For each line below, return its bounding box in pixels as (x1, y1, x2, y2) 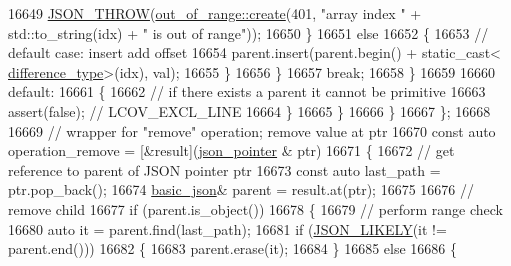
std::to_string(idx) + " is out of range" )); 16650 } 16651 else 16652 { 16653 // (8, 22, 489, 43)
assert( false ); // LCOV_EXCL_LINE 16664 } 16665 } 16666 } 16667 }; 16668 (8, 100, 491, 121)
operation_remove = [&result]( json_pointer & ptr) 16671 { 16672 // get (8, 140, 455, 161)
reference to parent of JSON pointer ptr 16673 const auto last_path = (8, 159, 441, 180)
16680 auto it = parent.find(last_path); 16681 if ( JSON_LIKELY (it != (8, 218, 447, 239)
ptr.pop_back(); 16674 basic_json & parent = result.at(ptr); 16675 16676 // (8, 179, 474, 200)
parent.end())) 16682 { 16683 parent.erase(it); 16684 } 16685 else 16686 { (8, 238, 458, 259)
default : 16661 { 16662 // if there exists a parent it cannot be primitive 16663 (8, 81, 486, 102)
